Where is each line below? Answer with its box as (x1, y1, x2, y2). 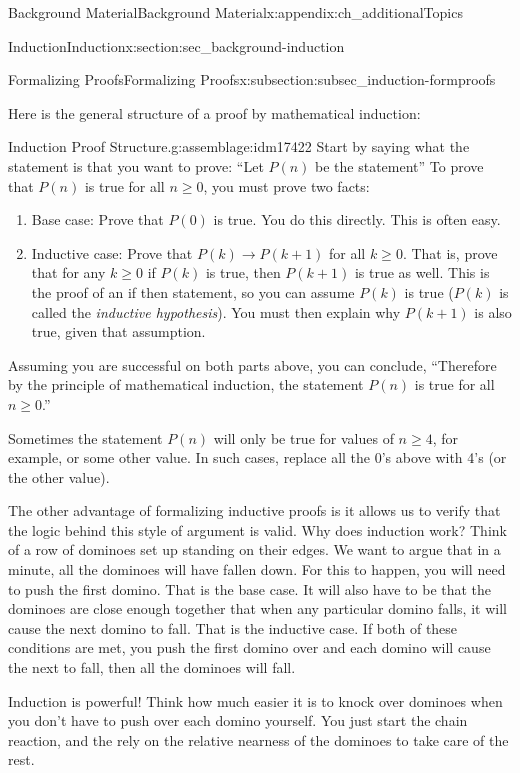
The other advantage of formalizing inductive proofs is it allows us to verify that (8, 500, 501, 521)
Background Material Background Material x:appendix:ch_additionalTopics (8, 2, 463, 22)
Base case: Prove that (31, 209, 164, 230)
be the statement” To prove (315, 155, 484, 176)
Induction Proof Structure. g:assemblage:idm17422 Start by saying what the (8, 136, 470, 157)
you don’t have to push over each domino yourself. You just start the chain (8, 710, 468, 731)
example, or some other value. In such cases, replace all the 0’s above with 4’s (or (8, 447, 507, 468)
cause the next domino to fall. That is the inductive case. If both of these (8, 617, 458, 638)
